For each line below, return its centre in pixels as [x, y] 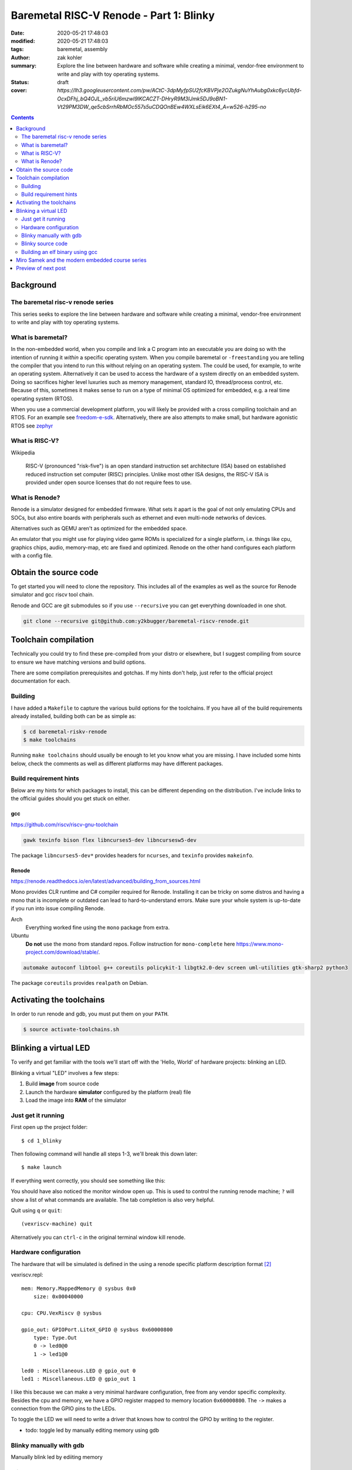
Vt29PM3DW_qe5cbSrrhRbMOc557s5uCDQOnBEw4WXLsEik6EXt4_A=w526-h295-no [162, 107]
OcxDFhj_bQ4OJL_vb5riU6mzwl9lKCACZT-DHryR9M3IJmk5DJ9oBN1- [143, 98]
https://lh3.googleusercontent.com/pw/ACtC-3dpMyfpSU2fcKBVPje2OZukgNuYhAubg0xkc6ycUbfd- [180, 91]
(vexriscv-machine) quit [57, 1224]
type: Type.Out [55, 1337]
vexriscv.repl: [27, 1275]
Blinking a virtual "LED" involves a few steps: [65, 1073]
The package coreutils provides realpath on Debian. [79, 983]
